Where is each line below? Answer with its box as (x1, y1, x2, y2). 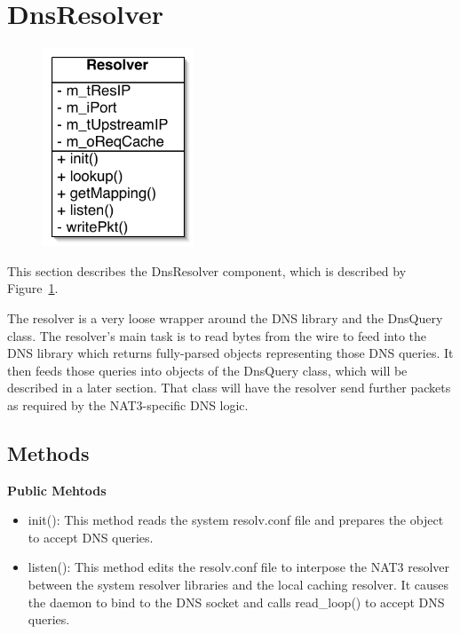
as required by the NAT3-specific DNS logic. (7, 395, 249, 414)
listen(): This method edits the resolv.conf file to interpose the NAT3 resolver (28, 558, 450, 576)
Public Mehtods (7, 480, 107, 499)
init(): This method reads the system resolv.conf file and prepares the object (28, 511, 444, 529)
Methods (7, 439, 90, 466)
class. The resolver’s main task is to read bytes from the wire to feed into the (7, 326, 426, 345)
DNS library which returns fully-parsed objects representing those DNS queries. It (7, 344, 454, 362)
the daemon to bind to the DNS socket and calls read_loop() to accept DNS (28, 592, 445, 611)
